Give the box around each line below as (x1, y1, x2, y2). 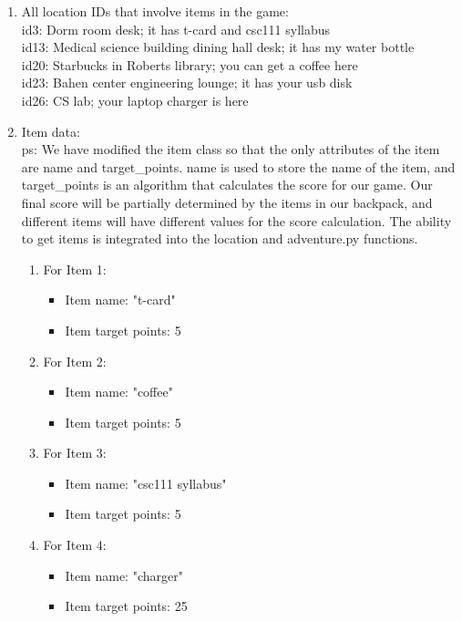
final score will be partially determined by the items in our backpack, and (21, 192, 433, 212)
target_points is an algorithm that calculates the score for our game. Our (21, 175, 433, 194)
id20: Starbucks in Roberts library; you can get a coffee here (21, 55, 358, 74)
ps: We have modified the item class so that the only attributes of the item (21, 140, 440, 159)
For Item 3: (43, 443, 107, 462)
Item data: (21, 121, 80, 140)
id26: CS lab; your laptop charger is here (21, 90, 249, 109)
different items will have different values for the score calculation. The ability (21, 211, 452, 230)
